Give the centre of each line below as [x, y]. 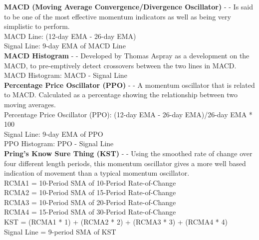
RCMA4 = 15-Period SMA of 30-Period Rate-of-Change [90, 212]
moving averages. [30, 104]
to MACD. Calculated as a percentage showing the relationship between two [121, 95]
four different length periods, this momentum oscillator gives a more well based [125, 163]
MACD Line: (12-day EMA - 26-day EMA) [70, 36]
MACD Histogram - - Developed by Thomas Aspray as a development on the [127, 55]
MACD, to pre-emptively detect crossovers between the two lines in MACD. [120, 65]
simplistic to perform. [37, 26]
